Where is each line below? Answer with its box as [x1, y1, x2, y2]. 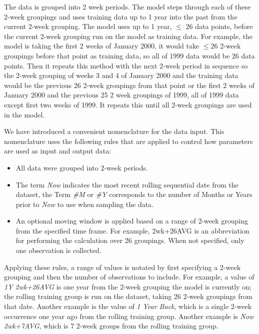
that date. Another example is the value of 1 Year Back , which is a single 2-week [4, 301, 252, 311]
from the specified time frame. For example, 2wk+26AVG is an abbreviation [15, 225, 249, 235]
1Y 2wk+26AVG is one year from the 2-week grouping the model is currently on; [4, 281, 251, 291]
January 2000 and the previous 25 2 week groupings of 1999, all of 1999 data [4, 89, 239, 100]
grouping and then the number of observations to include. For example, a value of [4, 271, 254, 282]
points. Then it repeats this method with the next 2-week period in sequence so [4, 60, 248, 70]
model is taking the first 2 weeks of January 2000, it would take [4, 40, 199, 51]
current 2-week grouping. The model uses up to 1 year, [4, 21, 172, 31]
